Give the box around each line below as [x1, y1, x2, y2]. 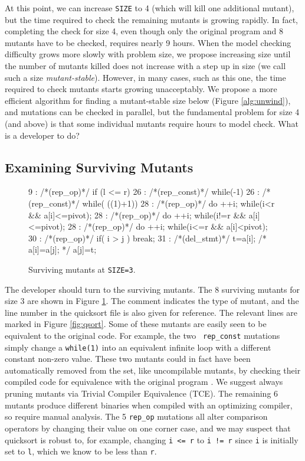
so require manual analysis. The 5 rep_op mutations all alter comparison [5, 410, 268, 423]
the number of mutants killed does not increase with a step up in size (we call [5, 60, 286, 72]
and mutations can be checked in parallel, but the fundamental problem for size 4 [5, 106, 300, 118]
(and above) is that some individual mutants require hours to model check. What [5, 117, 299, 129]
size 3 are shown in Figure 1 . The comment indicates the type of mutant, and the [5, 295, 299, 307]
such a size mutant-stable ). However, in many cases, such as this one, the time [5, 71, 286, 83]
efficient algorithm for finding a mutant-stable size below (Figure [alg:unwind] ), [5, 94, 291, 106]
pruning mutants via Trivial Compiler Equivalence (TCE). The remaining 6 [5, 387, 278, 400]
